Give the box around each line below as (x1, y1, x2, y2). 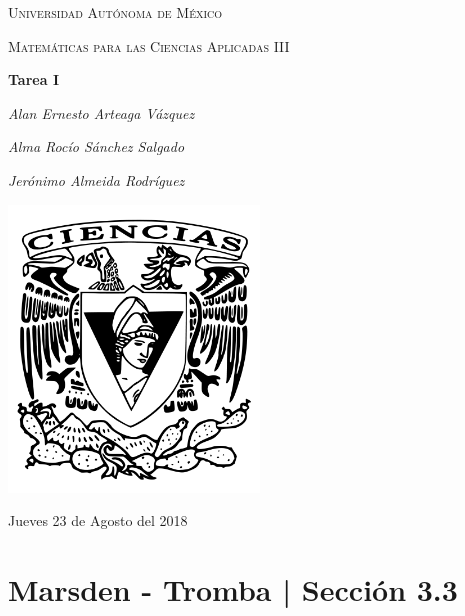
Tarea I (8, 69, 59, 90)
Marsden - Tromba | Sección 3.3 (8, 568, 458, 609)
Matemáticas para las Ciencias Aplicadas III (8, 35, 290, 56)
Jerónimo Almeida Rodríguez (8, 169, 185, 190)
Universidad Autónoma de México (8, 2, 223, 22)
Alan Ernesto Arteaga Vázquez (8, 102, 195, 123)
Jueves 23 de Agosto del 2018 (8, 510, 188, 531)
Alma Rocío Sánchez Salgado (8, 136, 185, 157)
